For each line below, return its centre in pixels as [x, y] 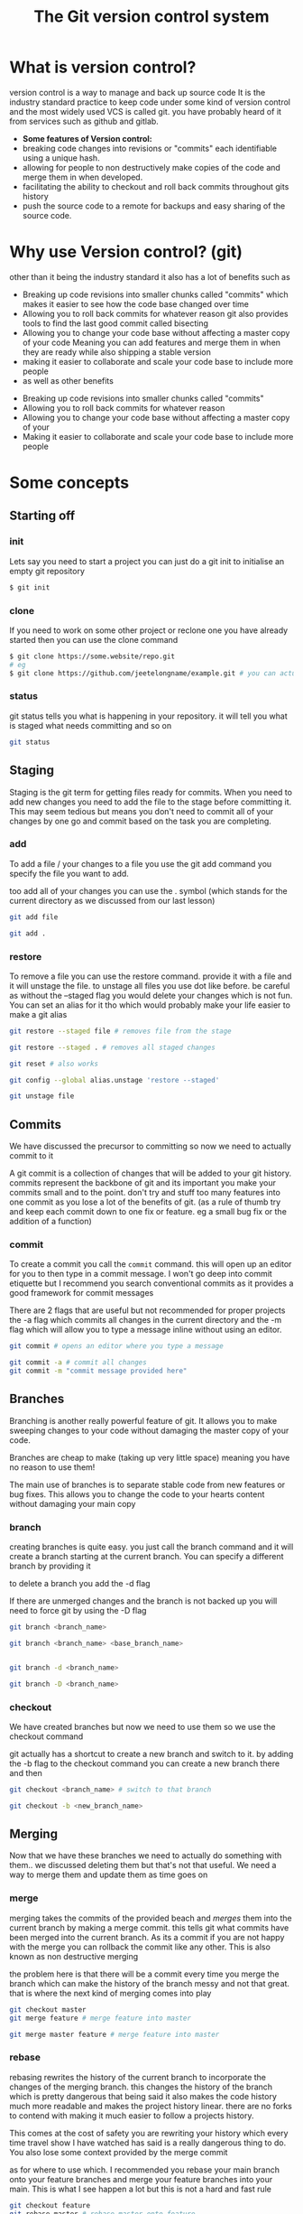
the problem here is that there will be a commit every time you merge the [144, 1974]
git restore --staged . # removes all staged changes [113, 1047]
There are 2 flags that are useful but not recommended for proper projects [147, 1310]
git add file [34, 917]
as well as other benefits [68, 380]
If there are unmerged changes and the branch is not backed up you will [143, 1601]
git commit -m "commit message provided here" [98, 1371]
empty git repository [47, 571]
